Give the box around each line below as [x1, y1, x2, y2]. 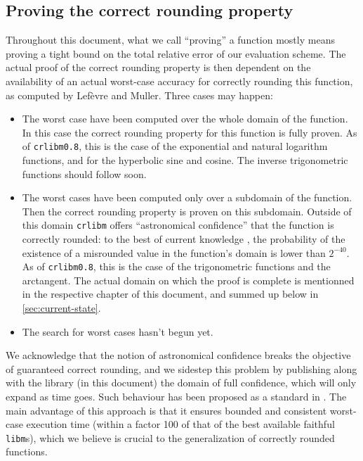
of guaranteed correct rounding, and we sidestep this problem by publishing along [6, 361, 357, 376]
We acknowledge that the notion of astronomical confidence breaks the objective [6, 348, 351, 362]
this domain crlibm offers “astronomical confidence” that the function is [22, 217, 334, 232]
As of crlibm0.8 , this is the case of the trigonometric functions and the [22, 259, 331, 274]
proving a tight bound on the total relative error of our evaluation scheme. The [6, 46, 346, 61]
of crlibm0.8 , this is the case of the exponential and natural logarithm [22, 139, 328, 153]
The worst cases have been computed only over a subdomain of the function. [22, 190, 352, 205]
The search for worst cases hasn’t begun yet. [22, 324, 213, 339]
